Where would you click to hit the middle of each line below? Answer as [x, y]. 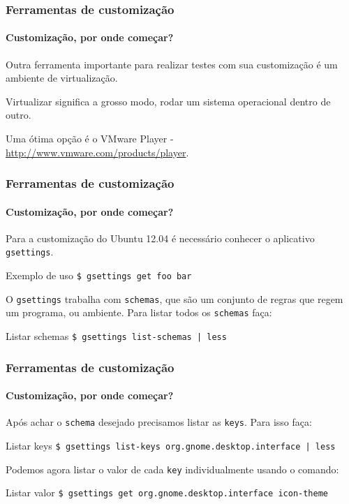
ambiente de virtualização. [62, 78]
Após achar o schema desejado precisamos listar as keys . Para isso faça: [159, 422]
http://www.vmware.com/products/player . [97, 152]
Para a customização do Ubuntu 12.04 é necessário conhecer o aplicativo [160, 238]
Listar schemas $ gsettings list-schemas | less [116, 336]
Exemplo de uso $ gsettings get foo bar [99, 275]
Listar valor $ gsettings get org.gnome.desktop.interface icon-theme [167, 492]
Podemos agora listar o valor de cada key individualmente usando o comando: [172, 469]
